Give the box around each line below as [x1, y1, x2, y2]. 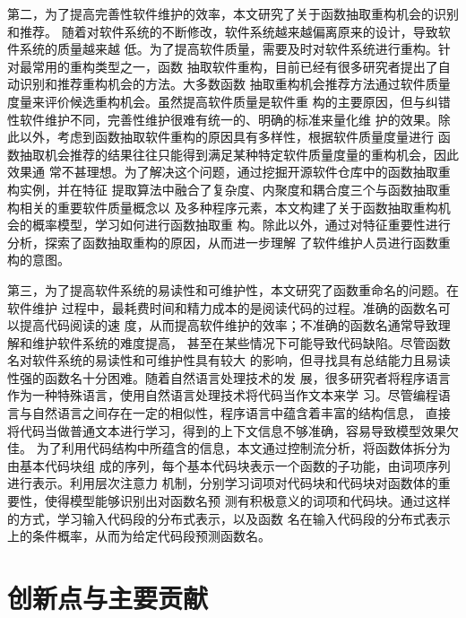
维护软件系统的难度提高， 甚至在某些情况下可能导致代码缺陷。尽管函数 [31, 333, 451, 352]
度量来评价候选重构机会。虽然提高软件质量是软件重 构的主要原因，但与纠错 [7, 91, 451, 110]
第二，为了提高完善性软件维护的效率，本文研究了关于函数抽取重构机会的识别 [7, 4, 459, 22]
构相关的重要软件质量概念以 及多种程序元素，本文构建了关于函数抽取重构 [7, 197, 438, 216]
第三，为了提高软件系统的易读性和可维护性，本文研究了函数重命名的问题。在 [7, 280, 459, 299]
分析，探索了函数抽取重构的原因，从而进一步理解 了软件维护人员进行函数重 [7, 232, 451, 251]
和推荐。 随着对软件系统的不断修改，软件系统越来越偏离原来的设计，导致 [7, 22, 438, 40]
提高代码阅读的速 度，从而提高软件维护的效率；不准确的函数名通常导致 [19, 316, 438, 335]
